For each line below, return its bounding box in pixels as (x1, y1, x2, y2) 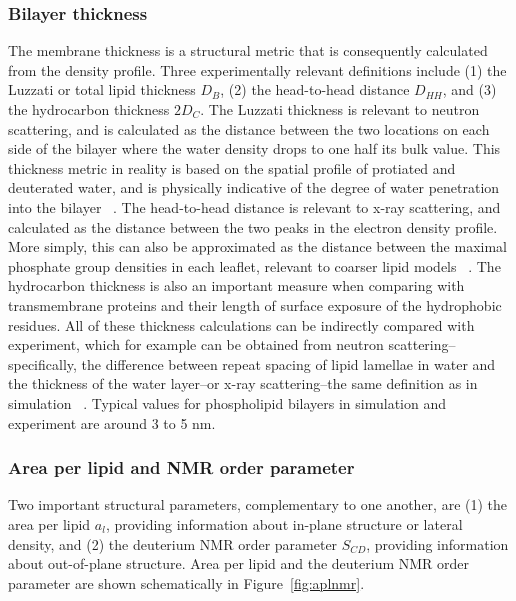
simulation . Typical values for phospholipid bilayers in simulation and (8, 392, 447, 413)
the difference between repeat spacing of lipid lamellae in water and (81, 353, 496, 374)
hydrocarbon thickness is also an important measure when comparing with (8, 275, 465, 296)
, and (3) (442, 79, 497, 100)
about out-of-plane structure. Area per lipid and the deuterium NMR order (8, 553, 470, 574)
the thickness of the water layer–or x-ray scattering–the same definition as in (8, 373, 478, 394)
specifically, (8, 353, 77, 374)
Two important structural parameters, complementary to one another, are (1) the (8, 494, 508, 515)
